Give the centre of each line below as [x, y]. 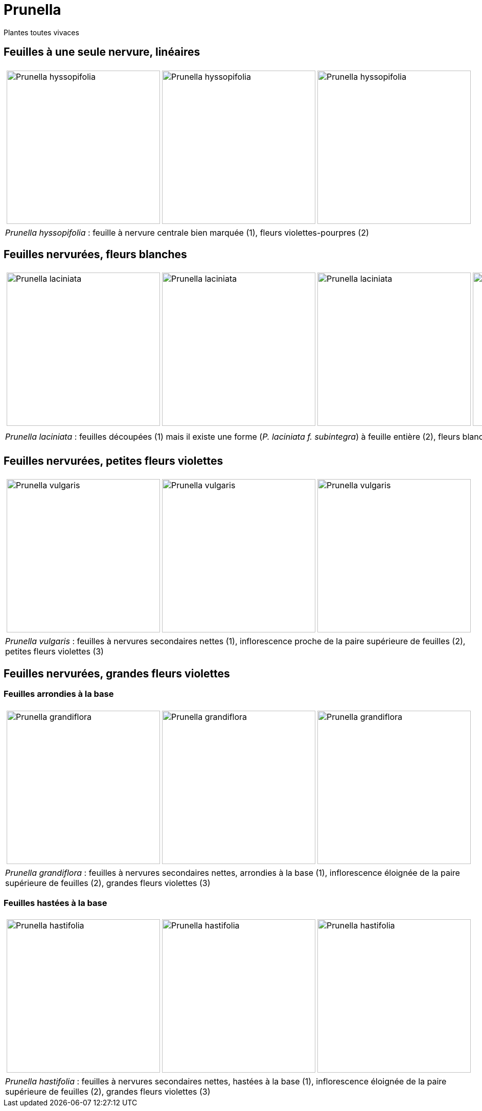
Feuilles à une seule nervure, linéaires [102, 52]
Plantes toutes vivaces [41, 32]
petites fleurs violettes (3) [54, 652]
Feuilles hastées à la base [55, 903]
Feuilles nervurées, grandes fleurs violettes [117, 673]
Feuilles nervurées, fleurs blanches [95, 255]
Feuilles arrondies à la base [59, 694]
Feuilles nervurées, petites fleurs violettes [113, 461]
